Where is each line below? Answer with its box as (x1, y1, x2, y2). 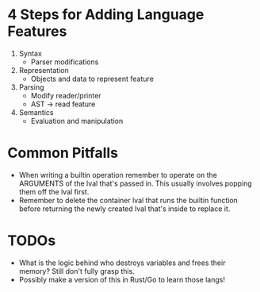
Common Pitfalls (7, 144, 119, 162)
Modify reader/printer (30, 90, 101, 100)
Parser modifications (30, 57, 99, 67)
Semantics (18, 107, 54, 117)
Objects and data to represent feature (30, 74, 154, 83)
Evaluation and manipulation (30, 116, 124, 125)
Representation (18, 65, 69, 75)
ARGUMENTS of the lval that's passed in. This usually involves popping (18, 179, 253, 188)
